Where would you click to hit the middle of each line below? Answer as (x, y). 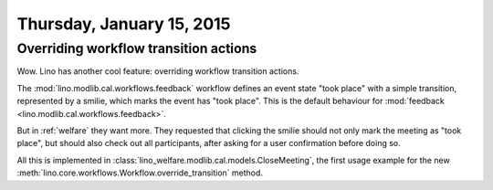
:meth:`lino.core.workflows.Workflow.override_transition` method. (140, 173)
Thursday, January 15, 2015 (124, 24)
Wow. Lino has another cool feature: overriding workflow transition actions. (158, 71)
